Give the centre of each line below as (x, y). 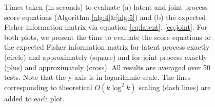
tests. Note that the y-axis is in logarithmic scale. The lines (97, 77)
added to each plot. (34, 98)
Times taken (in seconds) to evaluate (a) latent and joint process (106, 7)
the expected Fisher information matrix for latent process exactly (107, 47)
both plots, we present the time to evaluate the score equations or (107, 37)
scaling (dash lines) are (175, 87)
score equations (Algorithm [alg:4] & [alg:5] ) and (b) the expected (105, 17)
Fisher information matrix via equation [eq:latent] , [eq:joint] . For (106, 27)
